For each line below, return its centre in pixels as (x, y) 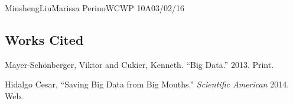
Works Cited (44, 39)
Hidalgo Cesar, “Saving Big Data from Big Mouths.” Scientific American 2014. (147, 84)
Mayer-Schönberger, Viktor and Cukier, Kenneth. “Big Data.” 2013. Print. (139, 64)
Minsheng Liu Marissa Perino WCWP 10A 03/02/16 (95, 8)
